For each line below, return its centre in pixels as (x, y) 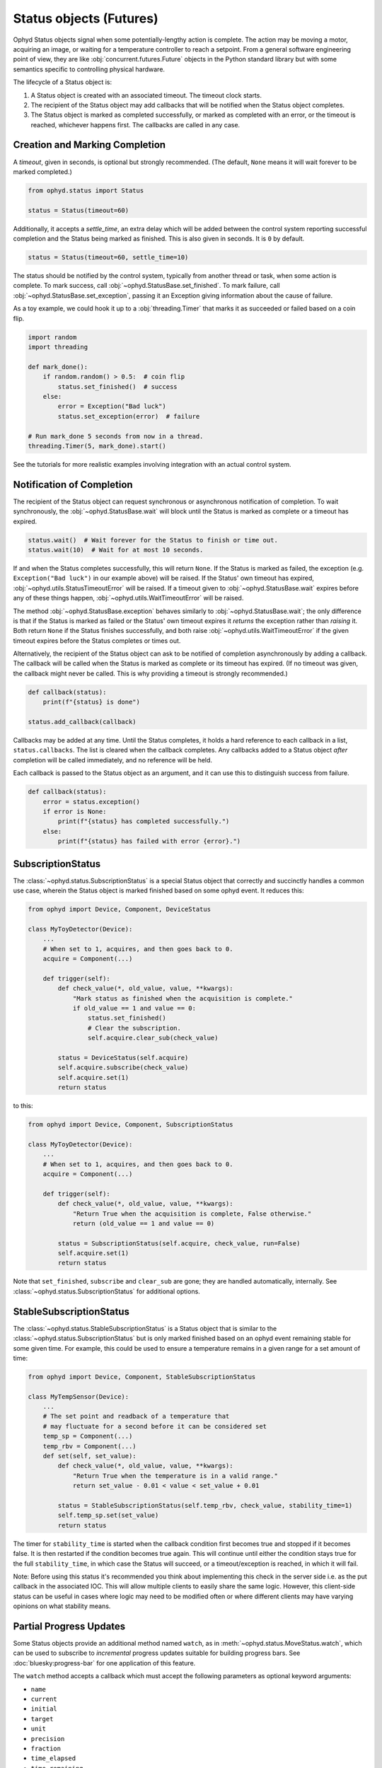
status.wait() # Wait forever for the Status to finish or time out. (153, 540)
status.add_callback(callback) (82, 722)
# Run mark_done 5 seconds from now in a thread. (116, 436)
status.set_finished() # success (117, 386)
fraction (46, 1748)
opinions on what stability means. (62, 1606)
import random (52, 337)
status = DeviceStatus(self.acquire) (123, 1058)
